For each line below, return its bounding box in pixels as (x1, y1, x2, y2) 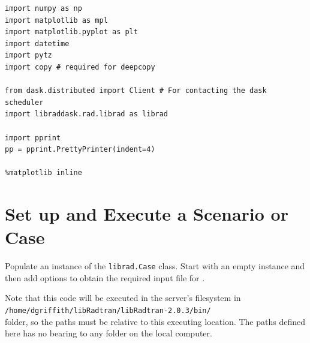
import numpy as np (5, 4, 82, 13)
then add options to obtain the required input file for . (5, 271, 205, 284)
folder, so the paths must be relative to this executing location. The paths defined (5, 315, 305, 327)
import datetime (5, 39, 70, 48)
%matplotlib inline (5, 169, 82, 177)
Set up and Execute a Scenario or (5, 201, 288, 226)
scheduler (5, 98, 44, 107)
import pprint (5, 133, 61, 142)
